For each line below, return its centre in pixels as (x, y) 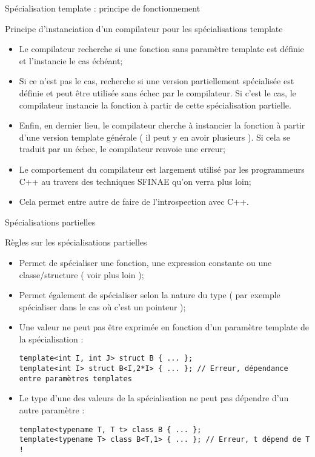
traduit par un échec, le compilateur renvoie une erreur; (122, 149)
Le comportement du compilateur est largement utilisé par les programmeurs (162, 169)
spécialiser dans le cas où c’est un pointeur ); (102, 306)
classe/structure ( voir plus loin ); (81, 274)
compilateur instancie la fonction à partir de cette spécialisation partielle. (155, 105)
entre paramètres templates (75, 379)
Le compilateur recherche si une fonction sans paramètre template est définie (161, 49)
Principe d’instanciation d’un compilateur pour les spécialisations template (144, 28)
